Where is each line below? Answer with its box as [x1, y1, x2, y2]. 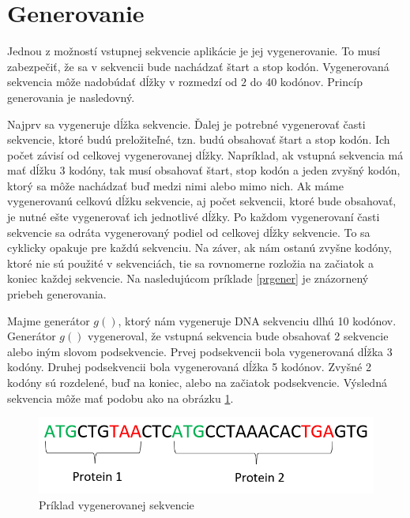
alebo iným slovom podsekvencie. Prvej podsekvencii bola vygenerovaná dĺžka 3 [7, 343, 393, 359]
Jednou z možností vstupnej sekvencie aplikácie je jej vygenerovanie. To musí [7, 43, 381, 59]
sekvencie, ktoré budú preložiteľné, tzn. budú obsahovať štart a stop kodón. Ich [7, 131, 390, 148]
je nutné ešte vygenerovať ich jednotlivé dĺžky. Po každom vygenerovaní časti [7, 208, 380, 225]
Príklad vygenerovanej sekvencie [39, 496, 194, 512]
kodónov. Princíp [280, 73, 363, 90]
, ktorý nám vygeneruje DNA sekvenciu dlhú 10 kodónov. [118, 312, 397, 328]
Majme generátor [7, 312, 90, 328]
